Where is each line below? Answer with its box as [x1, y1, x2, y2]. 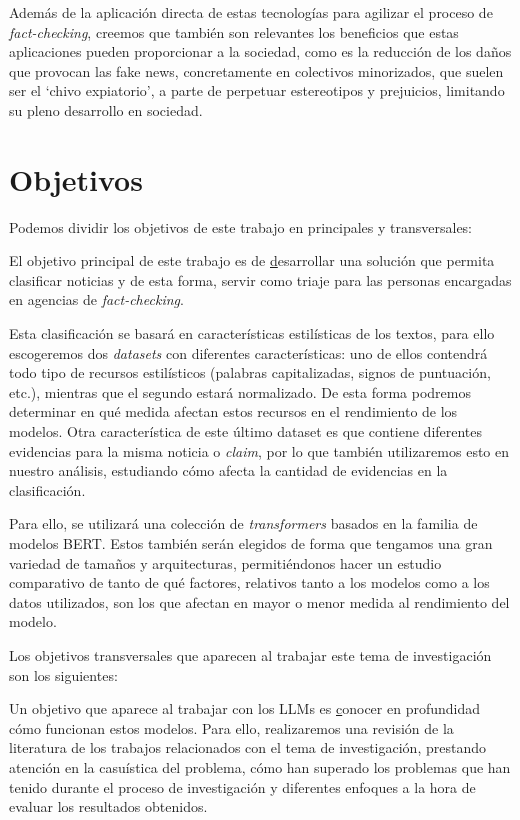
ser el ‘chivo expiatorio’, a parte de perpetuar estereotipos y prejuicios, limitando [9, 80, 505, 101]
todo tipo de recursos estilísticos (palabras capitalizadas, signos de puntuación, [9, 362, 491, 383]
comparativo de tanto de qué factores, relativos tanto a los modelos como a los [9, 572, 490, 593]
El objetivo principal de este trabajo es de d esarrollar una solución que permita [9, 250, 495, 271]
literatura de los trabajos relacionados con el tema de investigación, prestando [9, 737, 486, 758]
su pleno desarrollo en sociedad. [9, 99, 203, 120]
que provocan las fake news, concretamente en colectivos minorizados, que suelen [9, 60, 504, 81]
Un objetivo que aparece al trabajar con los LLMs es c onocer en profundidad [9, 698, 481, 719]
